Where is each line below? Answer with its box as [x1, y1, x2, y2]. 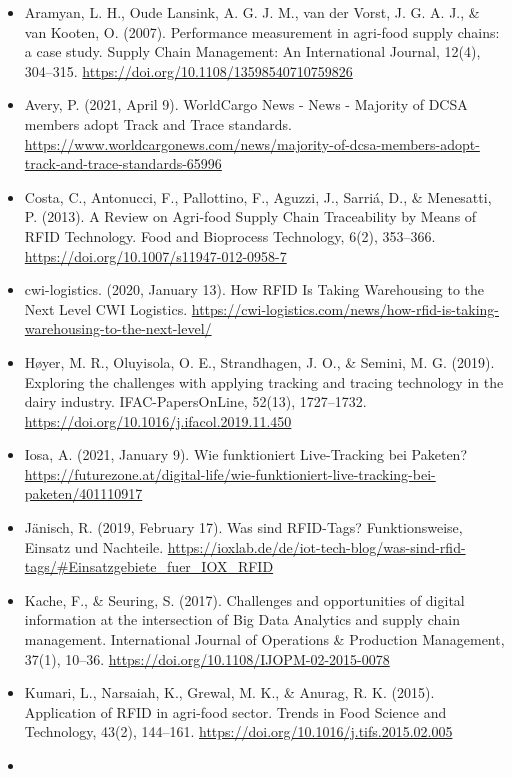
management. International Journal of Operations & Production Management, [24, 629, 505, 650]
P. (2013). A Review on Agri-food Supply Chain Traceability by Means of [24, 206, 477, 227]
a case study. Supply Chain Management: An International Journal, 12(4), [24, 41, 481, 62]
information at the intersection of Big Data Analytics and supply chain [24, 609, 460, 630]
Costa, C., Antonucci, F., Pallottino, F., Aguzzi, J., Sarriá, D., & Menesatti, [24, 186, 492, 207]
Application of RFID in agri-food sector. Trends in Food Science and [24, 701, 447, 722]
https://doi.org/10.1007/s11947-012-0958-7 [24, 245, 287, 266]
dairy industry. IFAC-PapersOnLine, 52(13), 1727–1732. [24, 391, 367, 412]
